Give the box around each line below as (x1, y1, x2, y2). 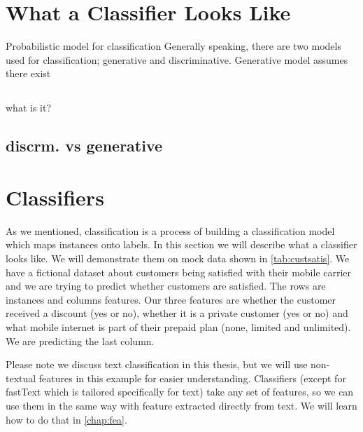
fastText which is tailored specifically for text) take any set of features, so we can (6, 384, 354, 399)
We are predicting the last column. (6, 333, 155, 348)
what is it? (6, 100, 52, 115)
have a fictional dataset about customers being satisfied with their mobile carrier (6, 264, 352, 279)
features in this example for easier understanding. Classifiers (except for (38, 370, 346, 385)
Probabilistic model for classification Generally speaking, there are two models (6, 39, 341, 53)
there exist (6, 66, 51, 81)
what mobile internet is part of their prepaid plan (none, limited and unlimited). (6, 319, 351, 334)
